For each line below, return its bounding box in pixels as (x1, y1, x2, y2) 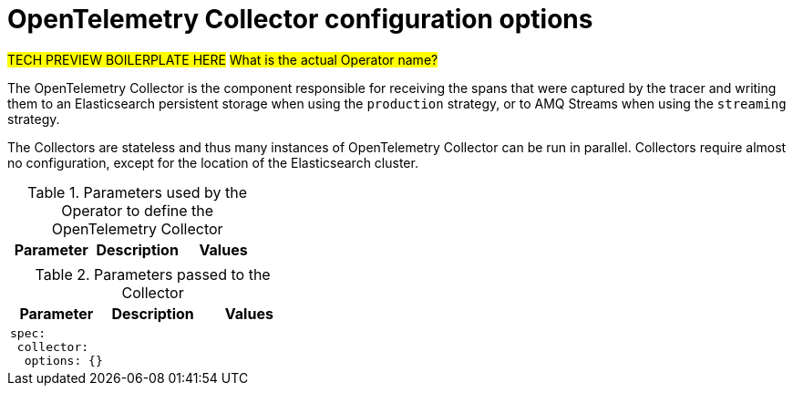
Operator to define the (61, 201, 214, 220)
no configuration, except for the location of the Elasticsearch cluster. (7, 154, 418, 171)
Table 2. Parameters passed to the (35, 264, 271, 284)
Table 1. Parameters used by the (27, 182, 248, 202)
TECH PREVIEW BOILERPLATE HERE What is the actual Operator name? (7, 51, 438, 67)
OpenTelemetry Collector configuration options (7, 4, 593, 35)
